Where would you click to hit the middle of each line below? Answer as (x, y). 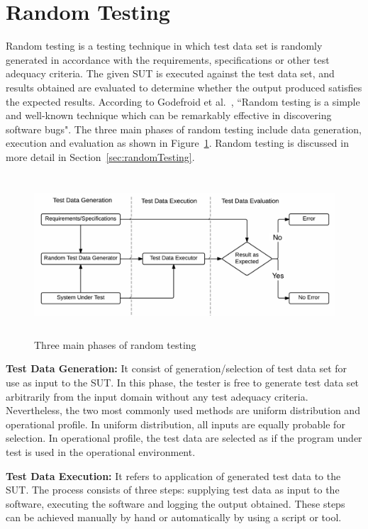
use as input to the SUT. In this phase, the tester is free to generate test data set (183, 383)
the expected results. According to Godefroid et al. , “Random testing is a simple (183, 101)
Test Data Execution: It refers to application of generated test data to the (173, 475)
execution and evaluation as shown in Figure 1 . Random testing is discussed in (177, 143)
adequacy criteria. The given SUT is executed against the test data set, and (170, 73)
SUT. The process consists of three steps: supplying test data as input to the (173, 490)
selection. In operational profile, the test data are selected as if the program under (184, 438)
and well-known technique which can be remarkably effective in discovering (169, 115)
